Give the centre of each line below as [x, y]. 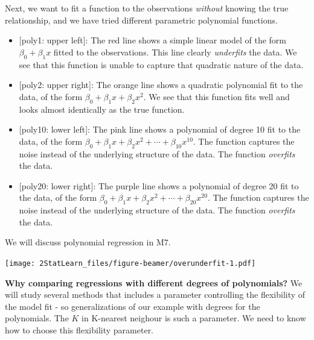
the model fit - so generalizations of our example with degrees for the [133, 306]
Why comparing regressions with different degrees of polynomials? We [154, 282]
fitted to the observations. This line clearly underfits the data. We [175, 52]
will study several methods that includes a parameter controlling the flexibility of [155, 294]
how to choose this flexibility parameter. [79, 329]
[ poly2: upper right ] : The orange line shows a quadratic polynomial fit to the [161, 85]
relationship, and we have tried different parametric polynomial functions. [141, 20]
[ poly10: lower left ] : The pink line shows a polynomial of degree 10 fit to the [160, 129]
